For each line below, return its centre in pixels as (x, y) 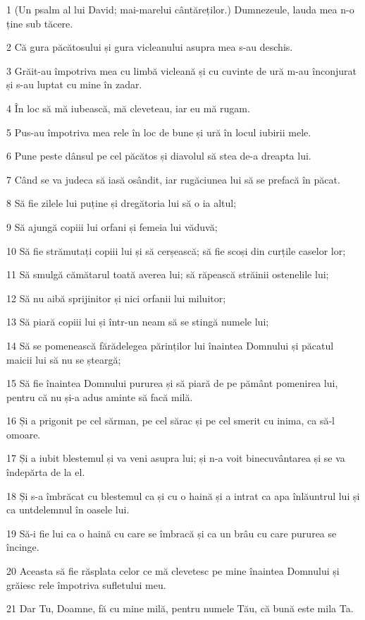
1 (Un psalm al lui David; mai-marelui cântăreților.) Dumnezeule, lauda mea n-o (180, 9)
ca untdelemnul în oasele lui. (68, 509)
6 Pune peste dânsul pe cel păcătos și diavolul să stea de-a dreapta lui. (159, 156)
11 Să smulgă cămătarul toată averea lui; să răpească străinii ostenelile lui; (168, 274)
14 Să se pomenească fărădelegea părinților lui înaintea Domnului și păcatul (170, 345)
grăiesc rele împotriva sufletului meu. (86, 584)
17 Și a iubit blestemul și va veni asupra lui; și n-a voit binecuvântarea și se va (176, 458)
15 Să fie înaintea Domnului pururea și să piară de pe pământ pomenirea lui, (172, 383)
